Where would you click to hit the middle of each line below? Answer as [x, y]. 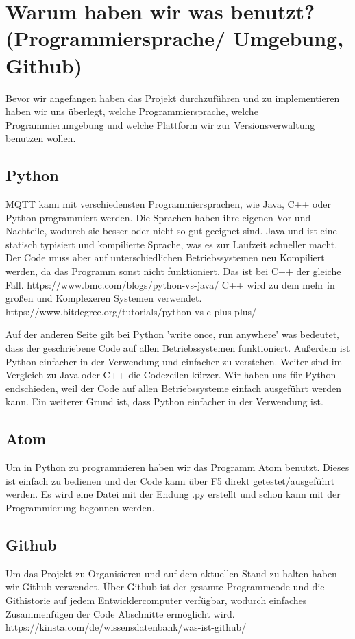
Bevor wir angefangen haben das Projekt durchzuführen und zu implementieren [173, 98]
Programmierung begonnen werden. [80, 507]
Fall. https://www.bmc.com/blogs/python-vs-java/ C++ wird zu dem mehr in [170, 284]
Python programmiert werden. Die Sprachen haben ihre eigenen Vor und [158, 217]
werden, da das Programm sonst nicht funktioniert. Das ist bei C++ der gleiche [173, 271]
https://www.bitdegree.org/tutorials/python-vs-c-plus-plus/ [131, 311]
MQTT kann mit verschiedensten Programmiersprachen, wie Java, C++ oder [168, 204]
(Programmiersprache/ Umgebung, [175, 38]
